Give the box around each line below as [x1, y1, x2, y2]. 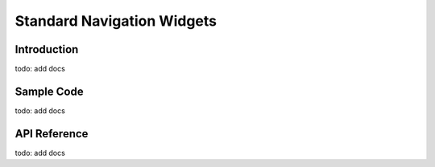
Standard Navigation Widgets [14, 12, 217, 30]
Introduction [14, 43, 79, 56]
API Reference [14, 127, 89, 141]
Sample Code [14, 84, 84, 98]
